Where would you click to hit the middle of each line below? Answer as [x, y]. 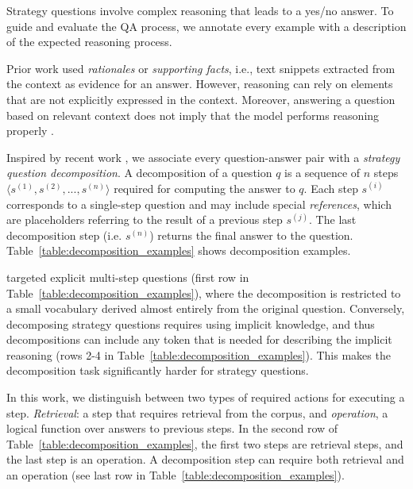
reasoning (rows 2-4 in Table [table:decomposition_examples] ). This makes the [199, 354]
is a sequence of [322, 173]
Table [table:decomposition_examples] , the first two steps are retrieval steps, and [205, 443]
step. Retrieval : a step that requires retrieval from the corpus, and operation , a [197, 412]
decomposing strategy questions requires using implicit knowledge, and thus [191, 323]
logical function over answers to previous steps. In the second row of [172, 428]
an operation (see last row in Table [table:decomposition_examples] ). [176, 475]
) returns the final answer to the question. [251, 235]
